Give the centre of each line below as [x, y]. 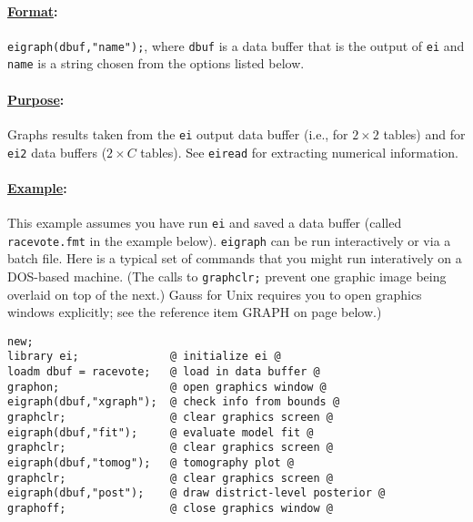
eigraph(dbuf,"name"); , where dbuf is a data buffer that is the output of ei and [236, 45]
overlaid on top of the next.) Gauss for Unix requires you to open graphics [215, 294]
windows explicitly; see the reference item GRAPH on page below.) [195, 312]
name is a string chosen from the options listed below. [156, 63]
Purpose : [36, 99]
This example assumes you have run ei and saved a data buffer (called [205, 223]
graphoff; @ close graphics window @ [170, 508]
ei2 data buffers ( [57, 152]
